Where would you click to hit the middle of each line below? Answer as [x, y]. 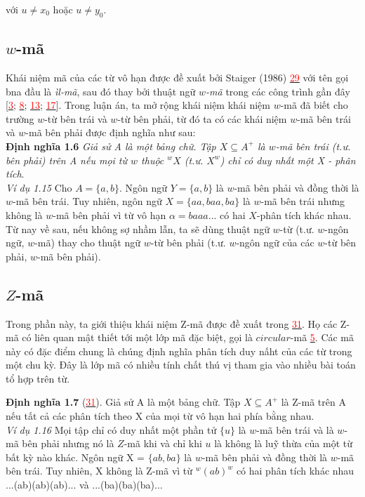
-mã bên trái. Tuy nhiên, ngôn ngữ [87, 201]
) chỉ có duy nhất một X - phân [288, 160]
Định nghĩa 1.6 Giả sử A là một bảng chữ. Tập [111, 146]
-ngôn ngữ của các [275, 243]
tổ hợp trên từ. [38, 378]
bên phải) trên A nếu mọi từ [67, 160]
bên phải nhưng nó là [68, 443]
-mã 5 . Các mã [322, 337]
